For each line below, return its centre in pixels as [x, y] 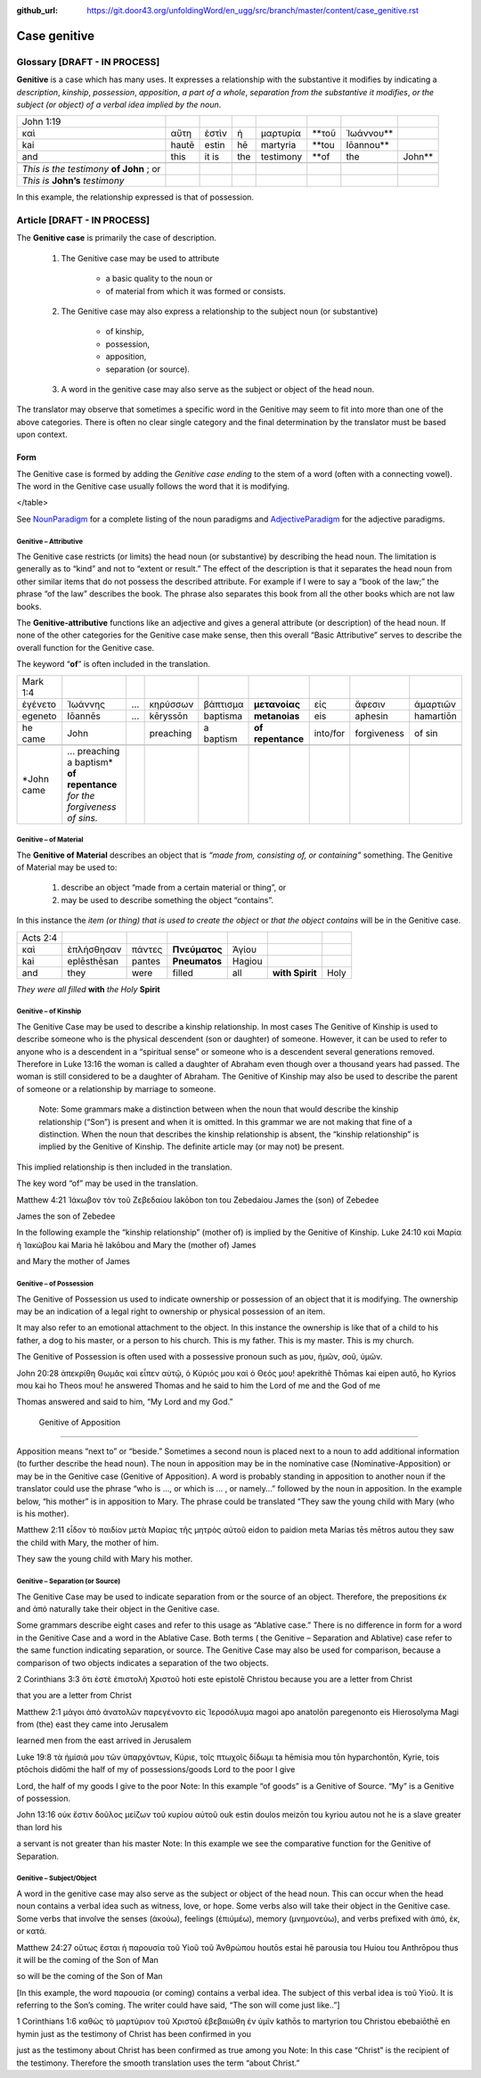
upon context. [42, 435]
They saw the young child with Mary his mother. [105, 1559]
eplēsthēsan [93, 961]
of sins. [82, 817]
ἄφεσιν [371, 704]
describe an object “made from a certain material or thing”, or [174, 888]
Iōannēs [84, 716]
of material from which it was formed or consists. [196, 291]
